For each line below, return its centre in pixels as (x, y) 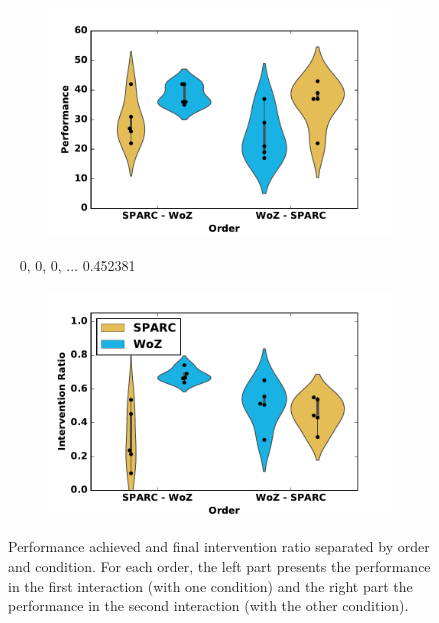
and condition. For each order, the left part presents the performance (219, 566)
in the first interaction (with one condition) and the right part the (210, 585)
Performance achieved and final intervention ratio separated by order (219, 546)
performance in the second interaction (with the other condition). (208, 605)
